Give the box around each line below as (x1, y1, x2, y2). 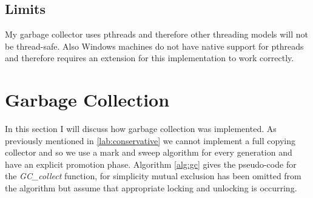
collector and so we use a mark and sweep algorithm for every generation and (5, 146, 292, 159)
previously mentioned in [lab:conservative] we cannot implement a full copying (5, 134, 295, 147)
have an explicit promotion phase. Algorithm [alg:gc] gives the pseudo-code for (5, 157, 297, 170)
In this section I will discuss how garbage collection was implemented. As (5, 122, 277, 135)
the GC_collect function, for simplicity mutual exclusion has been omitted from (5, 170, 301, 182)
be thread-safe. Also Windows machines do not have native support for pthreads (5, 39, 304, 52)
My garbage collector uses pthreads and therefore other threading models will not (5, 28, 308, 41)
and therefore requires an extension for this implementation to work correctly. (5, 51, 294, 64)
